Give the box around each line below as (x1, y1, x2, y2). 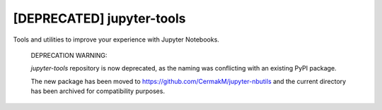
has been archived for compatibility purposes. (30, 87, 166, 95)
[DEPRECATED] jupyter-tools (13, 11, 187, 26)
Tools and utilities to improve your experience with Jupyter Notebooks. (13, 35, 219, 44)
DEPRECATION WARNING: (30, 51, 108, 59)
